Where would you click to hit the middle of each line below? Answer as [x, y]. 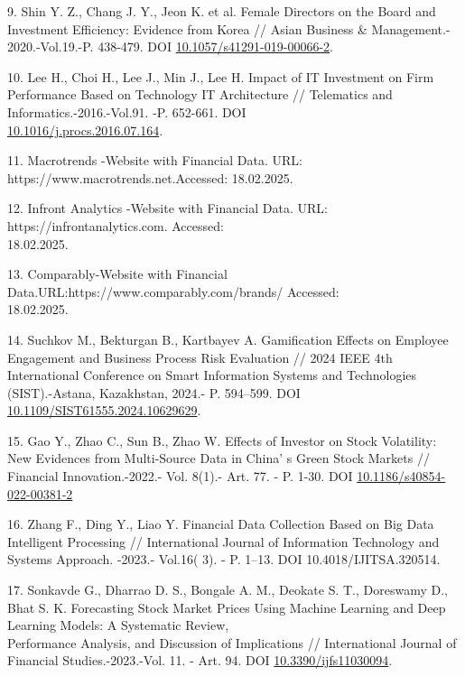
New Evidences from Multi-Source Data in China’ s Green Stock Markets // [219, 458]
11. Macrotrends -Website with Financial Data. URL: [155, 160]
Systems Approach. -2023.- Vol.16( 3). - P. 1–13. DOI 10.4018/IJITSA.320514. [224, 559]
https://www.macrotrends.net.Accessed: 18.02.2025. [150, 177]
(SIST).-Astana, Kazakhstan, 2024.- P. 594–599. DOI [154, 392]
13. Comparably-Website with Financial [117, 274]
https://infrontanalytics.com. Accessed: [116, 225]
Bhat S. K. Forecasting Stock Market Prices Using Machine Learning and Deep [227, 607]
